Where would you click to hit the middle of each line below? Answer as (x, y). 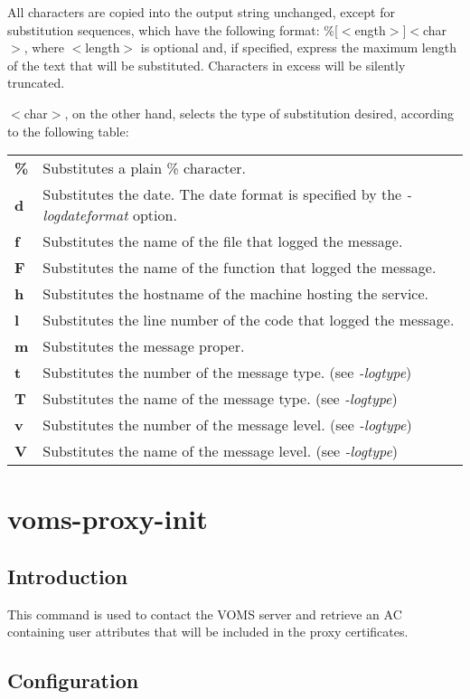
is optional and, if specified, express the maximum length (298, 47)
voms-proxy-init (108, 519)
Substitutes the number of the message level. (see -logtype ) (227, 425)
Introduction (68, 576)
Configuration (73, 680)
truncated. (36, 83)
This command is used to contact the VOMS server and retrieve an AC (205, 614)
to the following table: (68, 131)
